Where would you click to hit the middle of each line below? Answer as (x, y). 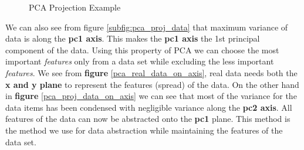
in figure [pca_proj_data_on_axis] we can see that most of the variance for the (151, 96)
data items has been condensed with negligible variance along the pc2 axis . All (149, 107)
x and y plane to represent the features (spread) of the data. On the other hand (152, 84)
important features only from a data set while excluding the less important (140, 61)
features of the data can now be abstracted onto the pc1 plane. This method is (148, 119)
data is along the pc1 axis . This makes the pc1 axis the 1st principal (133, 38)
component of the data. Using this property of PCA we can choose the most (142, 50)
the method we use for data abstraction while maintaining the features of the (144, 130)
